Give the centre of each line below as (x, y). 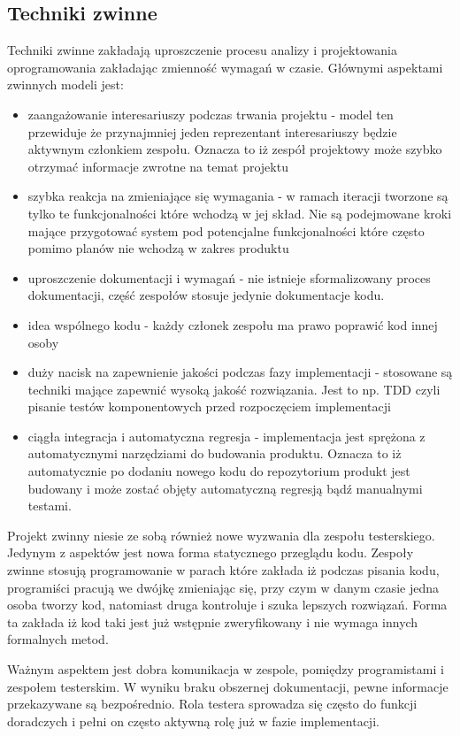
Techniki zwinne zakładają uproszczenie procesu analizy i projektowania (202, 50)
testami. (50, 506)
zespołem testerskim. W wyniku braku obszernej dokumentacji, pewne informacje (228, 686)
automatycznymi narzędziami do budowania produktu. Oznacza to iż (215, 453)
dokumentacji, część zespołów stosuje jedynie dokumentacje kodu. (206, 295)
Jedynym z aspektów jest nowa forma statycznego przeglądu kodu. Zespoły (211, 552)
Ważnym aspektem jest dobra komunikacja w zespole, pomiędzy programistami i (226, 669)
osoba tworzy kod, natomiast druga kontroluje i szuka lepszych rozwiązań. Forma (227, 605)
